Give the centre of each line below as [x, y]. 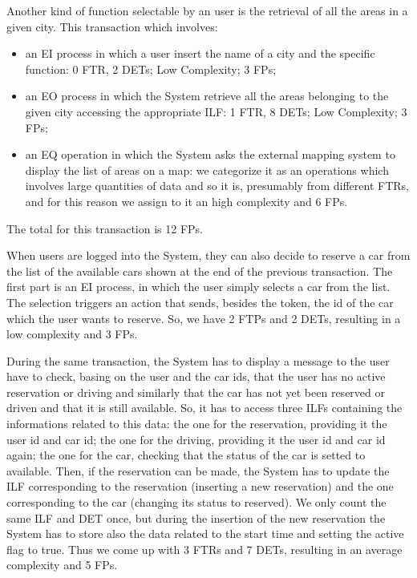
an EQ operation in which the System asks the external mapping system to [210, 154]
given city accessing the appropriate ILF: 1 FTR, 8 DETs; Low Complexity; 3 [216, 111]
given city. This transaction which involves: [112, 26]
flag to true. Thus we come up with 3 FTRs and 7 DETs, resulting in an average [204, 549]
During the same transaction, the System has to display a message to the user [198, 360]
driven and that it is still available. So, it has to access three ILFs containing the [204, 408]
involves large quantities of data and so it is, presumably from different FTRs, [217, 186]
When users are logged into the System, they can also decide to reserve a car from [208, 255]
